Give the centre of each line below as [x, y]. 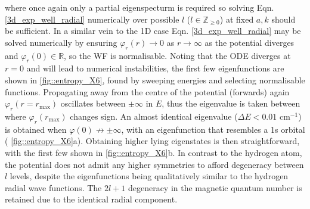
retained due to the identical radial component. [91, 199]
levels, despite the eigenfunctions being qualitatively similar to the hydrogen [149, 176]
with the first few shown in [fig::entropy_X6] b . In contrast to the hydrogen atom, [154, 152]
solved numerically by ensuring [61, 42]
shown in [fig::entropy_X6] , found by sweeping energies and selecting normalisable [155, 79]
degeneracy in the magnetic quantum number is [215, 187]
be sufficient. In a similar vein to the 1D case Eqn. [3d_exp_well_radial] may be [153, 31]
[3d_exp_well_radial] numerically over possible [92, 19]
